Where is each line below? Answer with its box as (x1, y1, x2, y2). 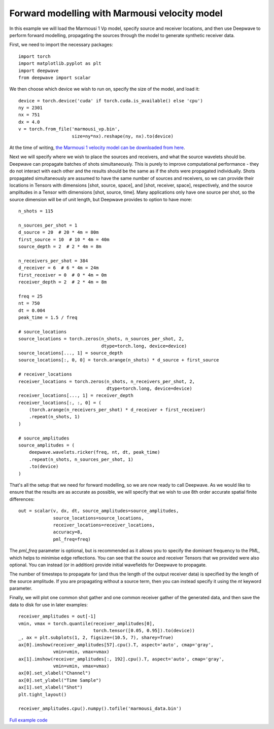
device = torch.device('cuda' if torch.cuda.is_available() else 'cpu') (18, 98, 203, 103)
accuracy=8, (53, 529, 83, 535)
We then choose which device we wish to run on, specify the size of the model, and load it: (9, 86, 200, 92)
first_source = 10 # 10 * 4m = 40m (18, 236, 110, 242)
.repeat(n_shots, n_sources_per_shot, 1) (28, 456, 134, 462)
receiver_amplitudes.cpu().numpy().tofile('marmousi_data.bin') (18, 706, 182, 712)
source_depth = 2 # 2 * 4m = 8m (18, 244, 101, 249)
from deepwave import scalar (18, 75, 91, 81)
